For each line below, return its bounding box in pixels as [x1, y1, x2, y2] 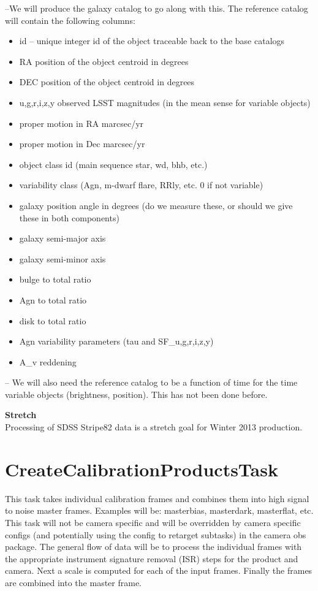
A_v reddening [19, 355, 77, 368]
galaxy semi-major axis [19, 232, 106, 245]
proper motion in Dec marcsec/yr [19, 137, 145, 150]
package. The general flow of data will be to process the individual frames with [5, 540, 302, 553]
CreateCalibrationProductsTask [5, 456, 278, 481]
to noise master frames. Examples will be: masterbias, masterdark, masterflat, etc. [5, 504, 314, 517]
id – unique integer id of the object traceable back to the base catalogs [19, 34, 285, 47]
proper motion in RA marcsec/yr [19, 116, 144, 129]
